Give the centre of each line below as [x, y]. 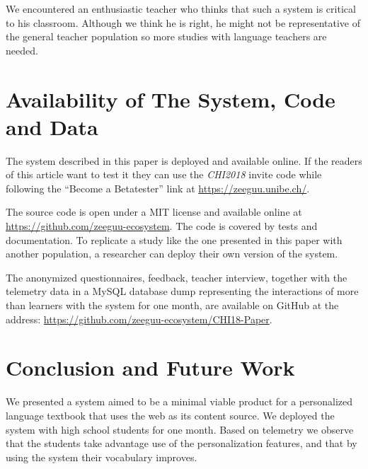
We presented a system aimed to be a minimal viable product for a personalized [179, 401]
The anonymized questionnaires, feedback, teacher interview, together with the [177, 277]
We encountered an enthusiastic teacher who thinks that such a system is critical [181, 8]
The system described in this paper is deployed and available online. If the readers [184, 160]
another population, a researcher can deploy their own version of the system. [172, 254]
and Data [52, 126]
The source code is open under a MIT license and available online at [154, 212]
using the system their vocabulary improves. [102, 457]
